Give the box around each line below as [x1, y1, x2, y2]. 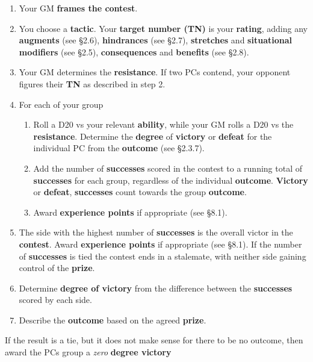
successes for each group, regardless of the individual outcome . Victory [33, 173, 308, 186]
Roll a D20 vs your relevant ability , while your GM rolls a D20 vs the [33, 118, 294, 131]
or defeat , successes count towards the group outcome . [33, 186, 247, 198]
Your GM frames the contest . [19, 2, 138, 14]
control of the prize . [19, 261, 95, 274]
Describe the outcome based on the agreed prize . [19, 313, 206, 326]
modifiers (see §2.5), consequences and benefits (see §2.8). [19, 45, 249, 58]
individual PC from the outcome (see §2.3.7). [33, 142, 205, 154]
